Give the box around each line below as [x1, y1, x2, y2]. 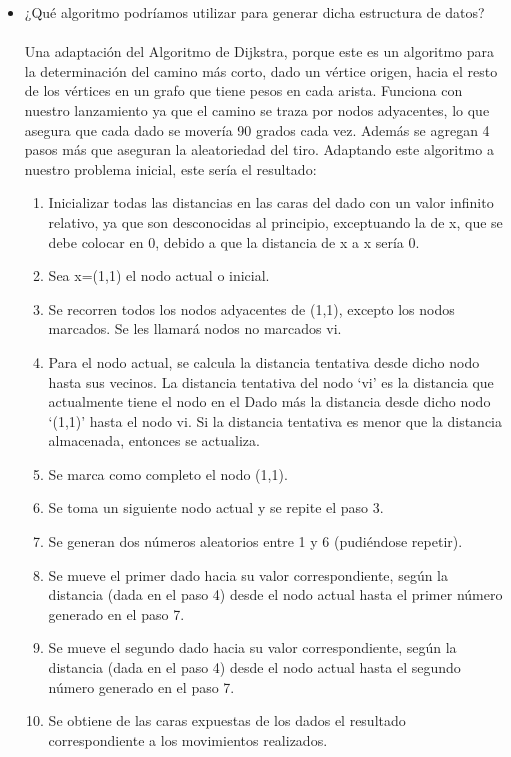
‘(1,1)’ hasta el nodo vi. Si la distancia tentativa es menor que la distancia [48, 410, 502, 431]
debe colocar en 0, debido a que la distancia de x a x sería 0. [48, 231, 420, 252]
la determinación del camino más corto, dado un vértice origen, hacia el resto [24, 60, 498, 81]
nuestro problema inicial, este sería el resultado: [24, 158, 317, 179]
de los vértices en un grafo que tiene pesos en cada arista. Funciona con [24, 80, 463, 101]
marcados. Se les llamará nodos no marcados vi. [48, 318, 342, 339]
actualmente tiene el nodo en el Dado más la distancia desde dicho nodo [48, 391, 491, 412]
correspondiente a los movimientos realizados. [48, 729, 328, 750]
